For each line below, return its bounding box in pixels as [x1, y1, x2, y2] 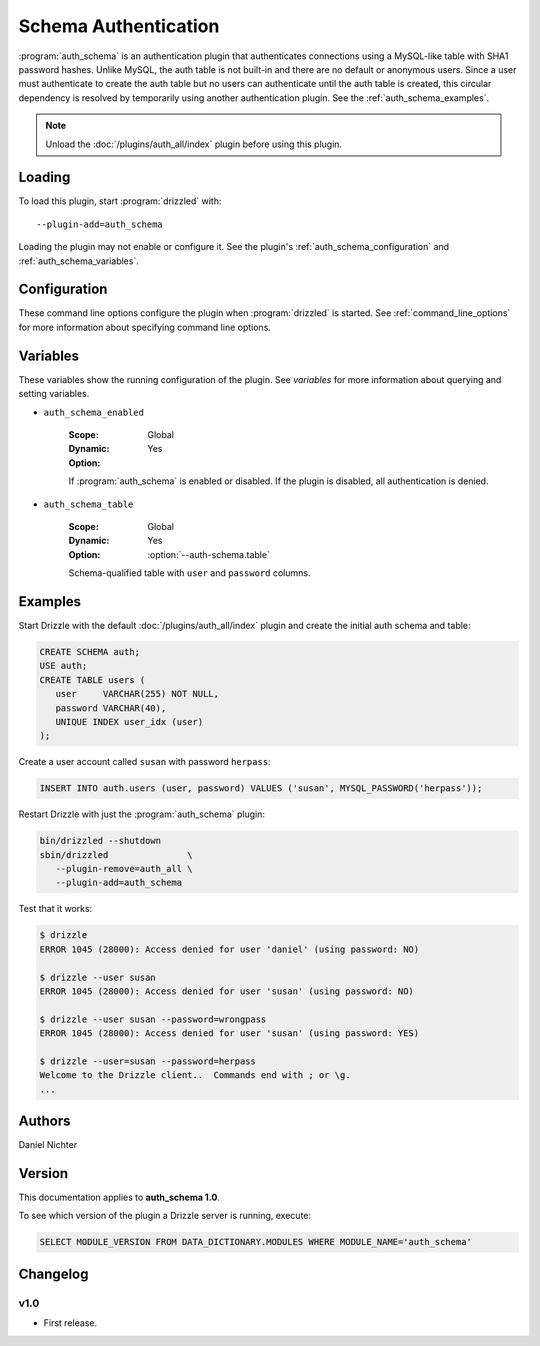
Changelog [18, 1265, 89, 1282]
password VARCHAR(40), [55, 702, 167, 714]
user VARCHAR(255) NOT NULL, [55, 688, 220, 700]
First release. [43, 1317, 98, 1329]
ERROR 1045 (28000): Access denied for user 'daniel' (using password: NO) [39, 943, 420, 955]
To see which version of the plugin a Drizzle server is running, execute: [18, 1210, 312, 1222]
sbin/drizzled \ [39, 849, 194, 860]
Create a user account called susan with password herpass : [18, 756, 271, 768]
